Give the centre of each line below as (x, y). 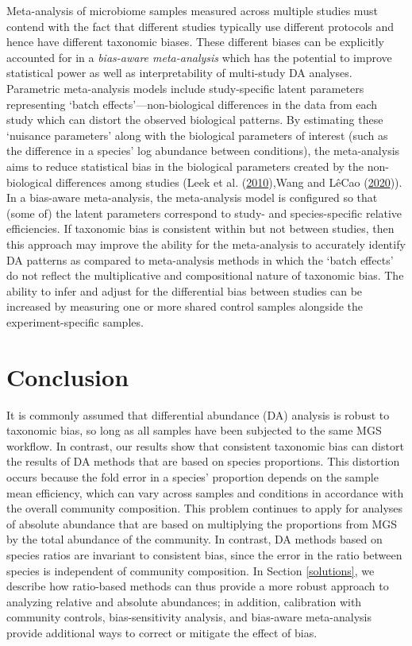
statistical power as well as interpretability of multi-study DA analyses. (179, 73)
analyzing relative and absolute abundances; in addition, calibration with (184, 601)
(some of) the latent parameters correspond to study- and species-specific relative (204, 213)
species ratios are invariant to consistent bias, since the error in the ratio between (204, 554)
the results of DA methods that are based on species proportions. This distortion (203, 461)
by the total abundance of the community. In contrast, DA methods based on (194, 539)
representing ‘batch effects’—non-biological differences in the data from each (192, 104)
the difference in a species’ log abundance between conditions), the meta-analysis (203, 151)
